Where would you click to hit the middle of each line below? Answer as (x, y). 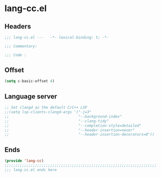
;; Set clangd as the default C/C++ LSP (46, 108)
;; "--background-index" (63, 116)
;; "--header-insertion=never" (70, 130)
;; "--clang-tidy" (57, 121)
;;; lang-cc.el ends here (31, 170)
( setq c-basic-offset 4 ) (30, 81)
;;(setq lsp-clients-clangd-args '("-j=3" (48, 112)
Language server (31, 96)
